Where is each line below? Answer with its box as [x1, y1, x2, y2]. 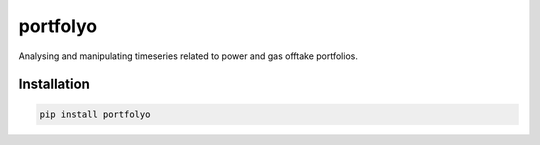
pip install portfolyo [39, 108, 151, 120]
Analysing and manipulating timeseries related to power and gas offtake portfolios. [18, 50, 359, 62]
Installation [18, 76, 90, 93]
